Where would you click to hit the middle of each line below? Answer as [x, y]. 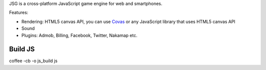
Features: [19, 13]
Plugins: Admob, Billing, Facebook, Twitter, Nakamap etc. [79, 35]
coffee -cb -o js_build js [33, 61]
